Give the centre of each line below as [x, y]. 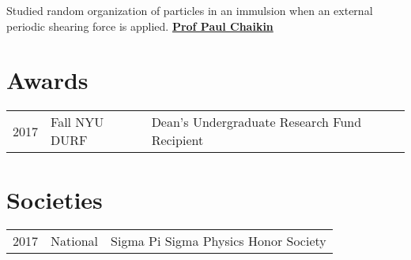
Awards [47, 80]
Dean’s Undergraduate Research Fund [256, 122]
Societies [55, 199]
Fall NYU [77, 122]
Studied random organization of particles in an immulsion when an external [190, 10]
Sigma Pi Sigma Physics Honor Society [219, 241]
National [75, 241]
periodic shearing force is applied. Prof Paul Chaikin [140, 26]
